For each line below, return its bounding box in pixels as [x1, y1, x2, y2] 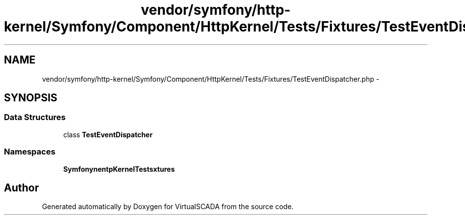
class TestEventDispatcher [63, 130, 153, 139]
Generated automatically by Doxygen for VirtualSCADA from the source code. [42, 202, 294, 211]
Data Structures [4, 112, 66, 123]
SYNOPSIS [4, 92, 58, 104]
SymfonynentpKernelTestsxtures [63, 164, 175, 173]
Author [4, 181, 39, 194]
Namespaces [4, 147, 56, 157]
